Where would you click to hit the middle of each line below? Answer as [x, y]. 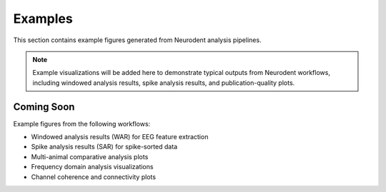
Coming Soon [44, 107]
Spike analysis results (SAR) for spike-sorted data [104, 147]
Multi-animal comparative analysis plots [90, 156]
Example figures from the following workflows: [82, 123]
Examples [43, 19]
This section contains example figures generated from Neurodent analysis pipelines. [137, 40]
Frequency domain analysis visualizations [92, 167]
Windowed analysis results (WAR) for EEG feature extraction [120, 137]
